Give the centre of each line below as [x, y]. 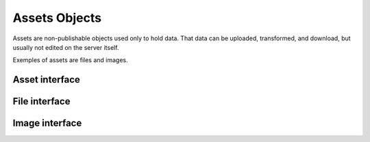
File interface [41, 101]
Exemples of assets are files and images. [70, 60]
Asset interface [46, 80]
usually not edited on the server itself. [66, 47]
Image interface [47, 123]
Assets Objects [57, 18]
